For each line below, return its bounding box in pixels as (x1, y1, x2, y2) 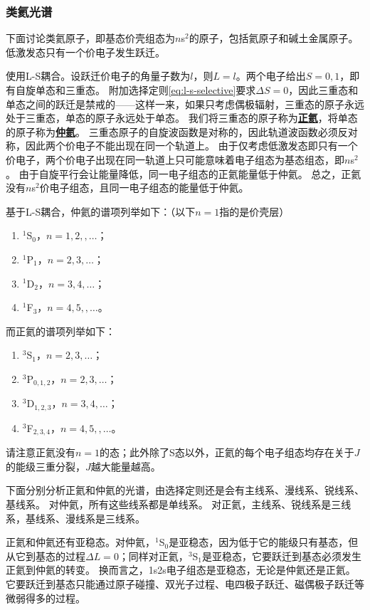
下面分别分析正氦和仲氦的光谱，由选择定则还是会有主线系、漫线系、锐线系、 (6, 483, 364, 498)
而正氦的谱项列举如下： (6, 323, 115, 338)
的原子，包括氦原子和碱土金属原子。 (189, 31, 359, 46)
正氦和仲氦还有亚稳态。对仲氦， (6, 535, 155, 549)
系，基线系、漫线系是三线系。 (6, 510, 145, 525)
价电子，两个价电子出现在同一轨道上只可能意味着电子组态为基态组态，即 (6, 152, 344, 167)
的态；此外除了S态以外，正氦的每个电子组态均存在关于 (100, 445, 354, 460)
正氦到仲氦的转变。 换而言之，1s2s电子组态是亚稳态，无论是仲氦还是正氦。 (6, 562, 356, 577)
